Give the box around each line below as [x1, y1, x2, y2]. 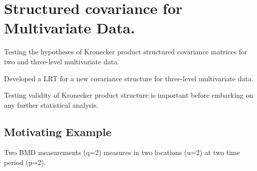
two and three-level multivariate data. [4, 56, 120, 66]
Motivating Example [4, 124, 112, 139]
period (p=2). [4, 157, 46, 168]
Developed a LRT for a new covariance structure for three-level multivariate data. [4, 73, 254, 83]
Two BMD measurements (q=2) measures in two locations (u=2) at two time [4, 147, 240, 158]
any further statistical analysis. [4, 99, 99, 110]
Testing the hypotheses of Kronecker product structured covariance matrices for [4, 46, 248, 57]
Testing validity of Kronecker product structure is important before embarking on [4, 90, 254, 100]
